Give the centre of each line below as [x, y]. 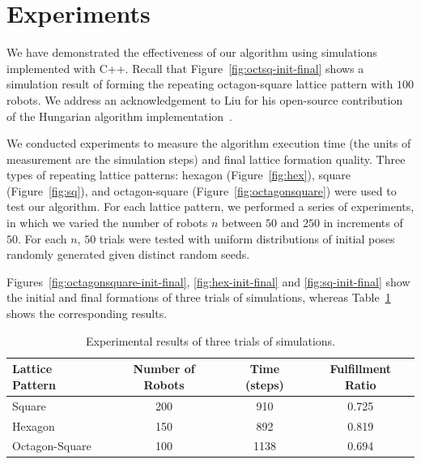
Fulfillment [361, 369]
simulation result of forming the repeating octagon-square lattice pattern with [200, 84]
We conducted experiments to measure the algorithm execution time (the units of [209, 143]
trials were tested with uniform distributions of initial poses [247, 238]
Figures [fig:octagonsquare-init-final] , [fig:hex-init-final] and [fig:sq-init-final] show [208, 281]
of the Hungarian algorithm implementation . [119, 116]
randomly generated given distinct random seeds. [128, 254]
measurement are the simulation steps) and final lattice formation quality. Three [206, 159]
